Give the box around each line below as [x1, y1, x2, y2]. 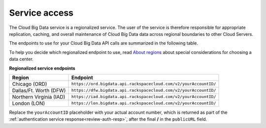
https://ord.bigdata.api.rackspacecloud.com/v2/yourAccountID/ [71, 81, 216, 87]
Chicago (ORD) [12, 80, 47, 87]
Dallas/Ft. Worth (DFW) [12, 87, 66, 94]
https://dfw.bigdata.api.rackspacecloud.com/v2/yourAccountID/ [71, 88, 216, 93]
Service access [9, 7, 74, 18]
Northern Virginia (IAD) [12, 93, 66, 100]
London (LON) [12, 100, 45, 106]
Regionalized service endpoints [9, 65, 76, 71]
